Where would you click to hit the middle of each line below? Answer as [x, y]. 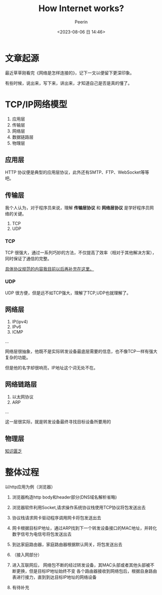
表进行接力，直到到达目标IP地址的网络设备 [54, 577]
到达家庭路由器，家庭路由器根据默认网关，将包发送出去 [67, 545]
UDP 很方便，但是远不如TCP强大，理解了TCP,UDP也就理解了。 [68, 293]
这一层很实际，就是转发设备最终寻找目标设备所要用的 [58, 422]
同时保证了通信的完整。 [28, 258]
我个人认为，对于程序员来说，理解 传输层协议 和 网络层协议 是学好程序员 [77, 208]
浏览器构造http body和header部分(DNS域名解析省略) [64, 497]
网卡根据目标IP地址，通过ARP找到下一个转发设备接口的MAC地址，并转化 [84, 528]
